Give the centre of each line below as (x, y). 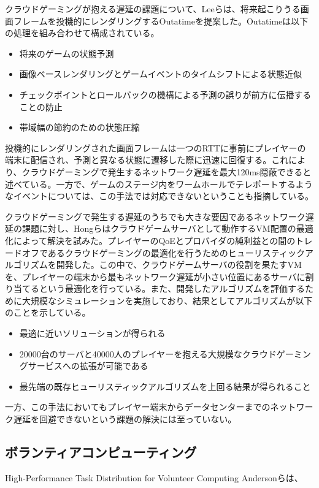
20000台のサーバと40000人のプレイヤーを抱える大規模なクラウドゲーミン (165, 353)
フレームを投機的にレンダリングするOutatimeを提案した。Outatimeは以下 (161, 21)
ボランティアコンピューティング (101, 452)
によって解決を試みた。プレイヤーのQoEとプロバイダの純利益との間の (154, 240)
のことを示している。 (48, 312)
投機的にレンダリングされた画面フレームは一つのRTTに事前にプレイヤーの (156, 147)
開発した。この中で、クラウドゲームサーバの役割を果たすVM (179, 265)
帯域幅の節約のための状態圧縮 (79, 127)
